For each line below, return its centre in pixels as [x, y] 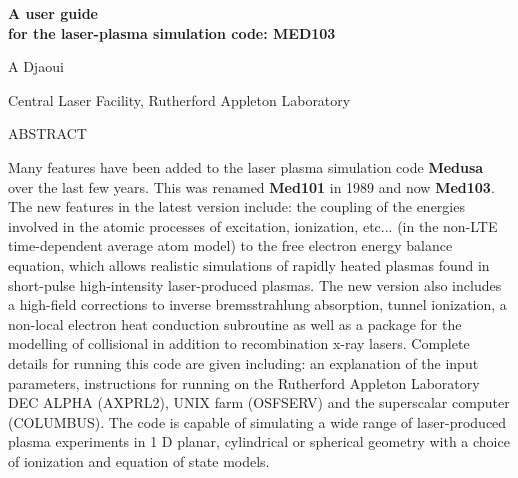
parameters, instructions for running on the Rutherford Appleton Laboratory [244, 382]
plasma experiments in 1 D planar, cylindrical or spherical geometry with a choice [259, 441]
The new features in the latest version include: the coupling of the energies [236, 206]
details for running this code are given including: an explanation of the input [243, 362]
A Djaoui [36, 66]
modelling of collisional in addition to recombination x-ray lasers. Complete [239, 343]
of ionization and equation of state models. [139, 460]
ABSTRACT [47, 133]
